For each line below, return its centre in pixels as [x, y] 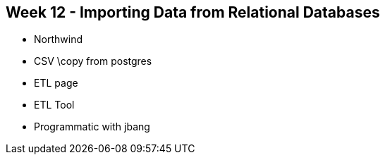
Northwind [58, 39]
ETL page [56, 83]
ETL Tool [54, 105]
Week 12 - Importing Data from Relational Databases [193, 12]
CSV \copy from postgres [93, 61]
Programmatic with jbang [92, 127]
